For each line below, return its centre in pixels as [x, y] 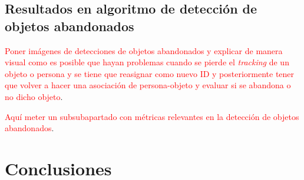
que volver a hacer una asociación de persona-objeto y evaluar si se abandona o [148, 85]
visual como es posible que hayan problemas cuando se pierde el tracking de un [147, 62]
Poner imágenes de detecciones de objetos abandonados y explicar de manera [144, 50]
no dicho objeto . [34, 96]
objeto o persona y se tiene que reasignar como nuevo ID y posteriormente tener [150, 73]
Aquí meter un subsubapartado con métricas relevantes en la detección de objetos [152, 116]
